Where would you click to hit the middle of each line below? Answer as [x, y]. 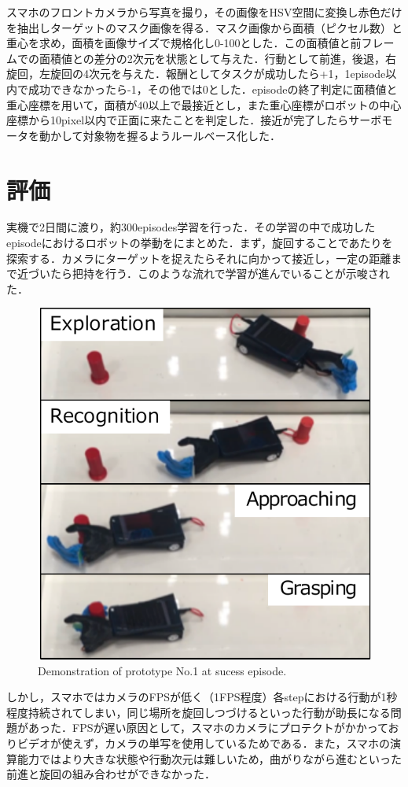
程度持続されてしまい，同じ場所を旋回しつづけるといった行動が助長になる [198, 712]
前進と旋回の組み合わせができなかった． [111, 774]
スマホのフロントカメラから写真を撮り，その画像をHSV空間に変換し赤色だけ [204, 12]
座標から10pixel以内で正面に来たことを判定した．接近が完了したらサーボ [194, 120]
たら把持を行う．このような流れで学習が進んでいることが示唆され [220, 273]
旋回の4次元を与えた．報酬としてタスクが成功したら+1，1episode [218, 74]
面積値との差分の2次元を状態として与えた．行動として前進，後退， [212, 58]
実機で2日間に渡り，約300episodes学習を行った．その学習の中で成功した [191, 227]
